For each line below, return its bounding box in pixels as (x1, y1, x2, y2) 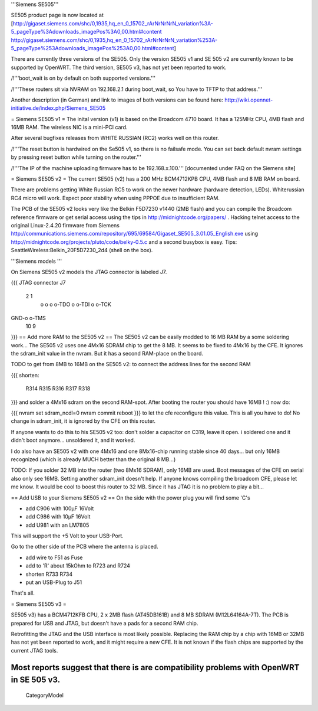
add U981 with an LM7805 (25, 521, 90, 529)
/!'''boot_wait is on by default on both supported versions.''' (11, 74, 156, 82)
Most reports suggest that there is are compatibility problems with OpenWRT (11, 662, 300, 673)
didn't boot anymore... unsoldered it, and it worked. (11, 437, 135, 444)
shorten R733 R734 (25, 570, 73, 578)
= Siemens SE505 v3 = (11, 600, 67, 608)
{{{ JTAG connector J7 (11, 279, 66, 286)
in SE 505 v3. (11, 675, 61, 685)
